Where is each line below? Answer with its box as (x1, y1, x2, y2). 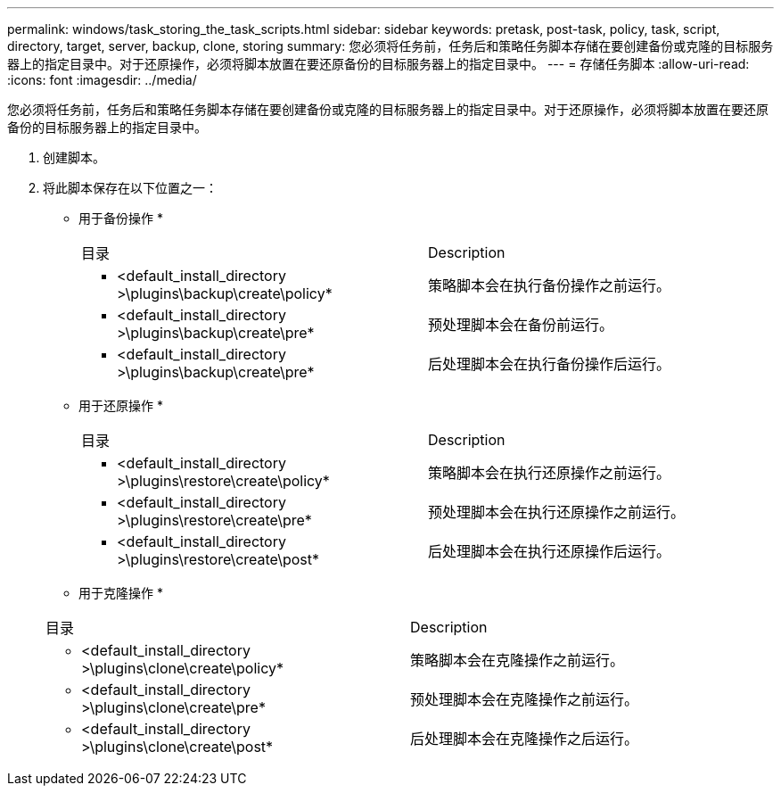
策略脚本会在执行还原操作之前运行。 (428, 464, 671, 482)
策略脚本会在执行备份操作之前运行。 (428, 277, 671, 294)
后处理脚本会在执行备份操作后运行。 (428, 355, 671, 373)
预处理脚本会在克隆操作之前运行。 (410, 690, 639, 708)
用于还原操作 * (78, 398, 163, 413)
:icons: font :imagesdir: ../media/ (7, 72, 197, 87)
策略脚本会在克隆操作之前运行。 (410, 651, 625, 669)
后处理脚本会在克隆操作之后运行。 (410, 730, 639, 748)
